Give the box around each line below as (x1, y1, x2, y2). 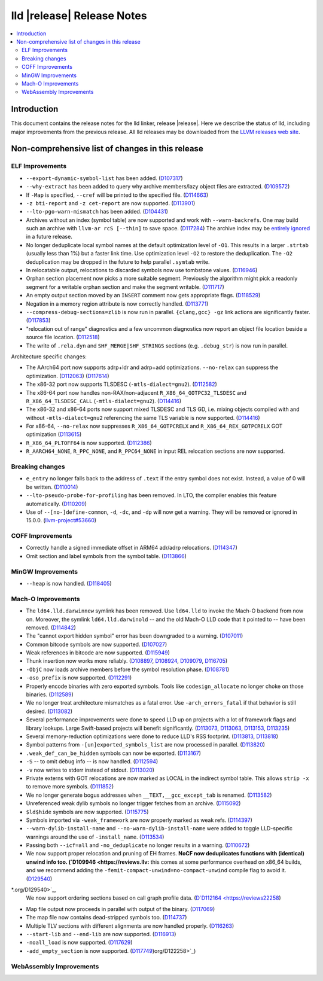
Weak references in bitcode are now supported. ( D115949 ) (26, 649, 170, 656)
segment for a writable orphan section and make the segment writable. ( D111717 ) (26, 283, 224, 290)
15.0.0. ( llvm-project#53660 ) (26, 517, 97, 524)
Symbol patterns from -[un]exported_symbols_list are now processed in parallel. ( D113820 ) (26, 741, 266, 748)
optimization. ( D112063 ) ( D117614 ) (26, 372, 109, 379)
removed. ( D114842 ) (26, 624, 76, 631)
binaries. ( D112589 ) (26, 691, 74, 698)
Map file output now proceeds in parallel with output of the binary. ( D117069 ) (26, 905, 215, 912)
